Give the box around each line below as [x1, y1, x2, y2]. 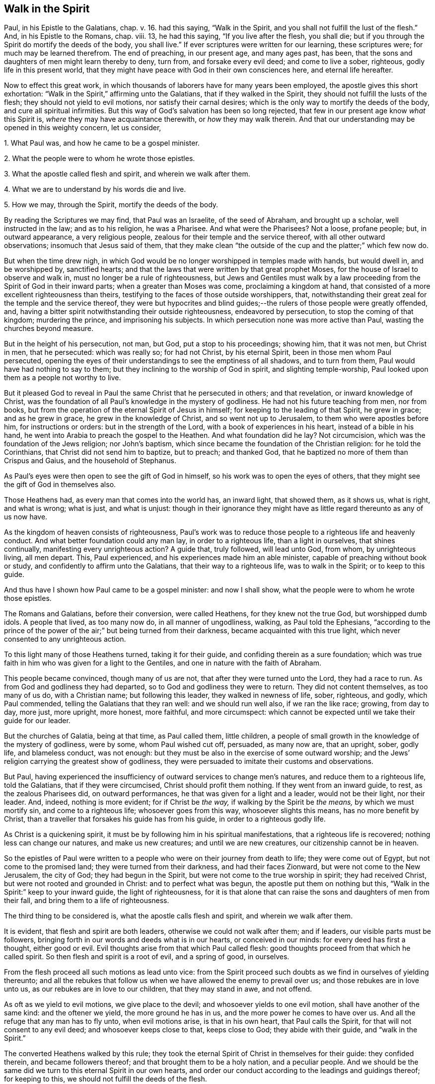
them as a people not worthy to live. [4, 373, 121, 382]
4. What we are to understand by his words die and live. [4, 185, 186, 194]
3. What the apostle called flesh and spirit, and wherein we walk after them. [4, 169, 250, 178]
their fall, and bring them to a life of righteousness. [4, 896, 169, 905]
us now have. [4, 512, 48, 521]
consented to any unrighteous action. [4, 635, 126, 644]
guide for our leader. [4, 716, 71, 725]
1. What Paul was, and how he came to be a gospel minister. [4, 139, 200, 148]
